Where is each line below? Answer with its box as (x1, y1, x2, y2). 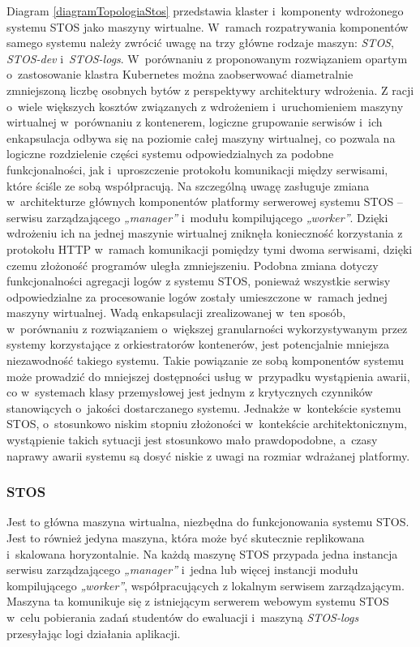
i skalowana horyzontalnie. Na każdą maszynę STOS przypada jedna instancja (6, 545, 398, 562)
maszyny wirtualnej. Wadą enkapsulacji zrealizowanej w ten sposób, (6, 304, 346, 321)
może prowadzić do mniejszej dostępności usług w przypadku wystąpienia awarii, (6, 367, 410, 384)
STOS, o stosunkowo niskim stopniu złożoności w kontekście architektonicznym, (6, 415, 408, 432)
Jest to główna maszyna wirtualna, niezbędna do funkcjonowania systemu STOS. (6, 513, 409, 530)
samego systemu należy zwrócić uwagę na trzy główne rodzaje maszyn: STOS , (6, 34, 394, 51)
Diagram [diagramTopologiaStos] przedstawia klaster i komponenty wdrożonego (6, 2, 404, 19)
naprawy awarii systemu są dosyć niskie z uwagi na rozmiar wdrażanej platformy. (6, 447, 410, 464)
